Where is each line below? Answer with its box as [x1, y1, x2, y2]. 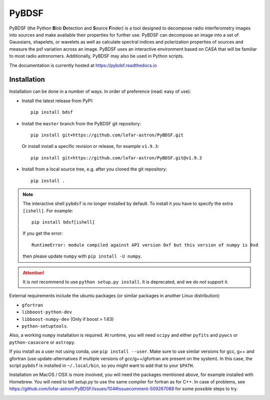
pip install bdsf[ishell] [31, 220, 95, 225]
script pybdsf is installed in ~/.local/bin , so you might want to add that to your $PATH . [9, 362, 194, 368]
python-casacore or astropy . [9, 339, 76, 345]
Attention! [22, 270, 44, 276]
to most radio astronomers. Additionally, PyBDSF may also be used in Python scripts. [9, 53, 184, 59]
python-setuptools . [21, 323, 68, 329]
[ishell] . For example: [22, 208, 73, 214]
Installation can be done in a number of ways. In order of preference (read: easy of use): [9, 88, 191, 95]
